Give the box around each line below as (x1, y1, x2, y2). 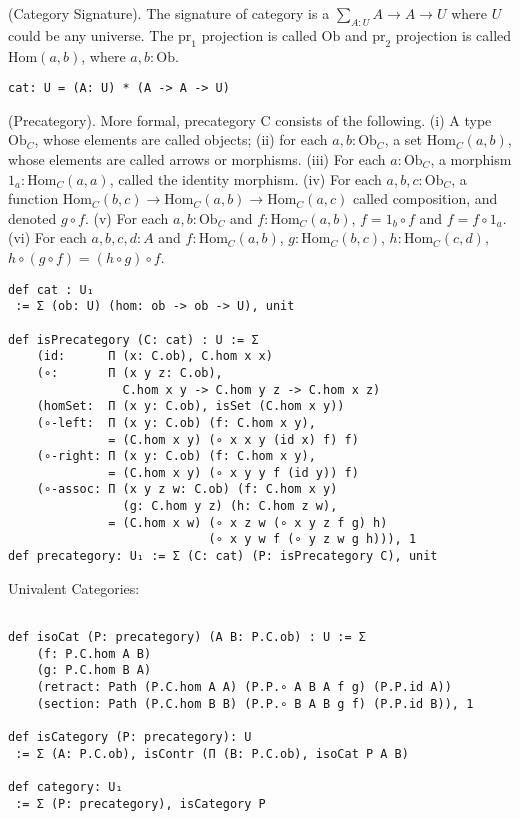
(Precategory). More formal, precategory (8, 109, 256, 130)
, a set (384, 129, 423, 150)
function (8, 188, 59, 209)
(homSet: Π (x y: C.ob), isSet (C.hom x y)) (36, 399, 345, 414)
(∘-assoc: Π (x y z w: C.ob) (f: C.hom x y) (36, 482, 338, 497)
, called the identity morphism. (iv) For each (109, 168, 382, 189)
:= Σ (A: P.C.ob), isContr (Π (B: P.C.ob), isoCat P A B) (15, 746, 409, 761)
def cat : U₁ (8, 282, 94, 297)
